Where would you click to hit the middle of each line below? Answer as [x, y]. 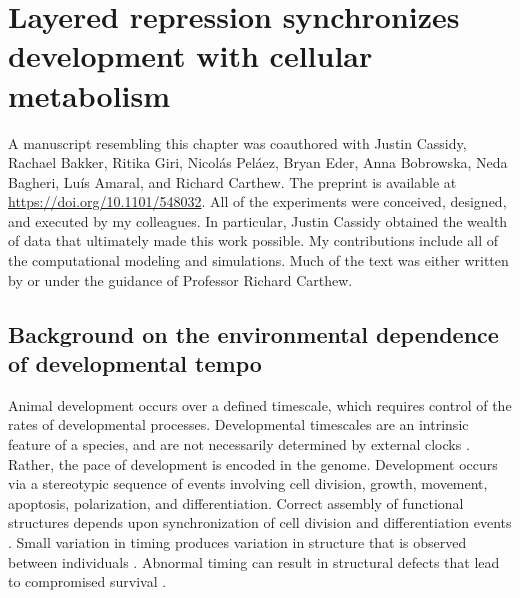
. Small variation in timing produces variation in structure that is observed [237, 542]
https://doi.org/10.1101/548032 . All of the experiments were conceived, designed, [257, 201]
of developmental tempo [135, 363]
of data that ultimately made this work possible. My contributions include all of [253, 240]
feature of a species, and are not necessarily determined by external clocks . [239, 444]
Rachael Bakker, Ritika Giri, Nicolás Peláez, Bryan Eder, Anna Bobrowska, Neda [258, 162]
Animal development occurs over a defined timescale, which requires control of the [260, 404]
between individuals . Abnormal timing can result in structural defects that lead [254, 561]
